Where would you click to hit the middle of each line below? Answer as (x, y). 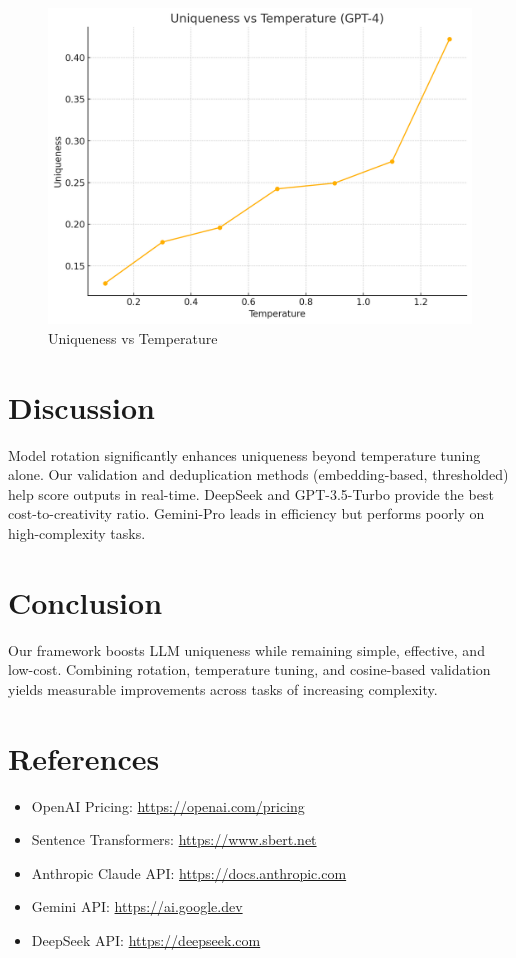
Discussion (81, 406)
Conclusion (85, 601)
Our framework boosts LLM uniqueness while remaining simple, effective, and (246, 649)
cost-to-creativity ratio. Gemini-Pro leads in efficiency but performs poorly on (246, 513)
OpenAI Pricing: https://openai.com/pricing (168, 805)
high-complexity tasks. (77, 533)
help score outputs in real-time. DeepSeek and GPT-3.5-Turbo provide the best (251, 493)
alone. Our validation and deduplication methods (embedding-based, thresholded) (258, 474)
